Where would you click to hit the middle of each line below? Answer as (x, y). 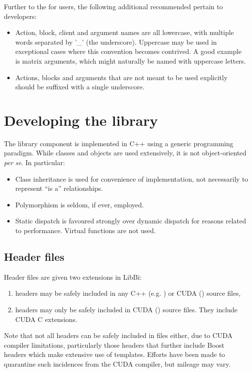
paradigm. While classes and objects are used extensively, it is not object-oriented (125, 153)
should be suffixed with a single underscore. (80, 87)
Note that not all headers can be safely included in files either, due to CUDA (118, 335)
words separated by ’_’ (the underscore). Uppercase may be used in (116, 42)
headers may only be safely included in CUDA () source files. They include (126, 310)
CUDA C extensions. (46, 319)
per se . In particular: (34, 162)
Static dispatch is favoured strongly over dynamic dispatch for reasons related (131, 221)
